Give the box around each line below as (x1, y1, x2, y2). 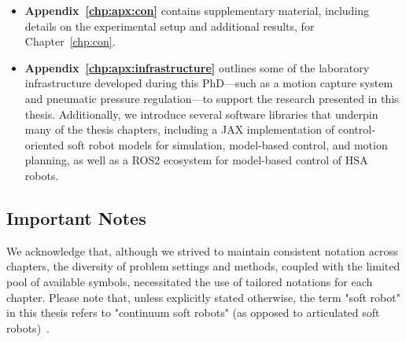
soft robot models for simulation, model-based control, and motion (67, 136, 388, 153)
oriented (24, 136, 65, 153)
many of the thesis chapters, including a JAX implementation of (24, 121, 335, 138)
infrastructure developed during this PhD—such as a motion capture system (24, 75, 393, 91)
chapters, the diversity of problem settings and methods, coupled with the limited (6, 258, 400, 274)
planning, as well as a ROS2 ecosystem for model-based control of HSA (24, 152, 368, 168)
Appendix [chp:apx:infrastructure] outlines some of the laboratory (24, 59, 370, 75)
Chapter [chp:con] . (24, 33, 116, 50)
